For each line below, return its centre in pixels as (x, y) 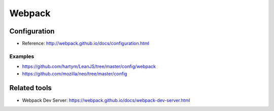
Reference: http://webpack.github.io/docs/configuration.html (86, 44)
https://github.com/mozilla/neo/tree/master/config (75, 73)
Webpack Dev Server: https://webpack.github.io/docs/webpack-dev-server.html (106, 100)
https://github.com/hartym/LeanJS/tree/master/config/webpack (89, 66)
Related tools (30, 88)
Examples (22, 56)
